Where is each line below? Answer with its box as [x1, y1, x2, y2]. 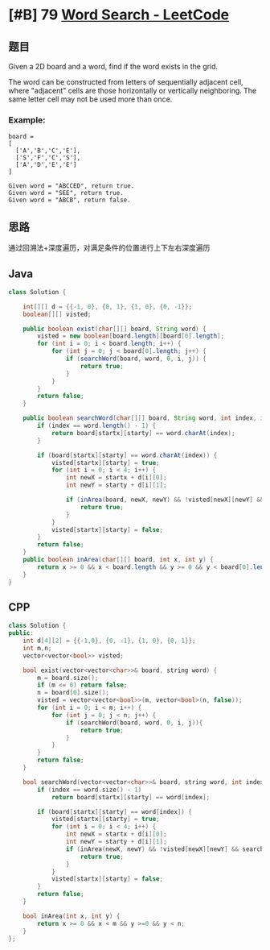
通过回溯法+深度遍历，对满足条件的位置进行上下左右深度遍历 [8, 243, 211, 253]
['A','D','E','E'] [15, 161, 78, 169]
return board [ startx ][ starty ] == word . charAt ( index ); [51, 429, 235, 437]
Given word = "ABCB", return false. [8, 196, 131, 205]
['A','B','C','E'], [15, 147, 81, 155]
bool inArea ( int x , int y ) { [22, 912, 121, 920]
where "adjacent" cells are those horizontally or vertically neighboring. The [8, 86, 257, 95]
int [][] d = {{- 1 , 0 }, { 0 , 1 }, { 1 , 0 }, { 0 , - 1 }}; [22, 302, 193, 311]
